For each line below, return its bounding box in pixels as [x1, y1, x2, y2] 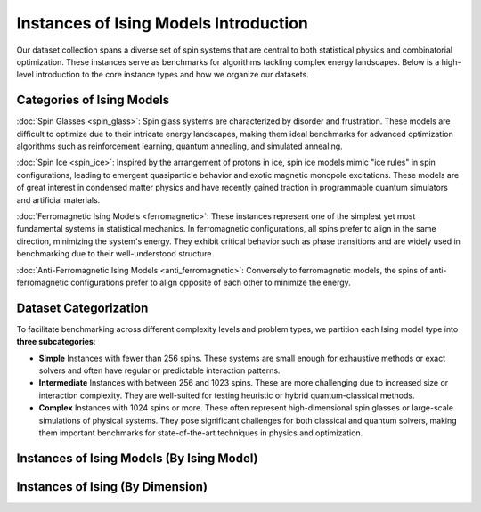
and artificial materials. [16, 194, 101, 205]
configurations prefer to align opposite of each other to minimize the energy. [69, 277, 351, 288]
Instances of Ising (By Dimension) [16, 479, 208, 494]
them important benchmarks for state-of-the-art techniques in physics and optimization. [38, 427, 363, 438]
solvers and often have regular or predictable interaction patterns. [38, 365, 281, 376]
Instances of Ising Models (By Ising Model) [16, 451, 258, 466]
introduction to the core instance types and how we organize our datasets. [36, 69, 309, 80]
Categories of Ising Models [16, 93, 169, 108]
